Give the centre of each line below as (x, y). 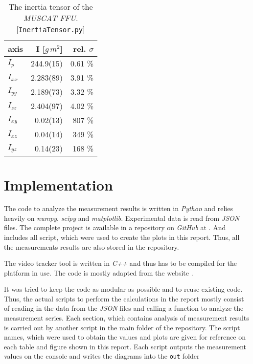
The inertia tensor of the (51, 7)
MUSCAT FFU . (51, 18)
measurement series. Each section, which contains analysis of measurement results (126, 318)
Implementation (58, 185)
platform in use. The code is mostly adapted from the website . (99, 272)
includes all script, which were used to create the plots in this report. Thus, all (122, 237)
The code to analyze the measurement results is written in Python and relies (118, 208)
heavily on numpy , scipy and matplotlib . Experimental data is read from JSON (122, 218)
